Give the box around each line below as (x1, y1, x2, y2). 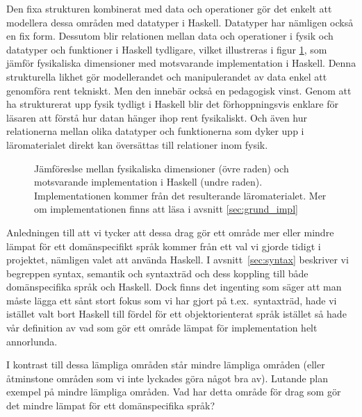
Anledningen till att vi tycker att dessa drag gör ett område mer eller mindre (6, 224, 334, 239)
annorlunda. (6, 334, 58, 348)
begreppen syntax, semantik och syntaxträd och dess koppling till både (6, 265, 308, 280)
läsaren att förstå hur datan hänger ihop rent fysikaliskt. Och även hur (6, 110, 308, 124)
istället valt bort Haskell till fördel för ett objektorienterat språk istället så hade (6, 306, 347, 321)
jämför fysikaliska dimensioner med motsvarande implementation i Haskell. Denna (6, 56, 356, 70)
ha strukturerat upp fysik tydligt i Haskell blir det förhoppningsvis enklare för (6, 97, 338, 111)
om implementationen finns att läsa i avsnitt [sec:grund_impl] (34, 202, 298, 216)
